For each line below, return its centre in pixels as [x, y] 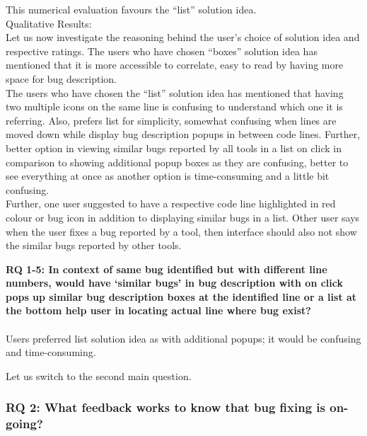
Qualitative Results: [49, 23]
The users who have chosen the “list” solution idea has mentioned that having [175, 92]
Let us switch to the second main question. [99, 375]
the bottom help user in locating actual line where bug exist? [158, 310]
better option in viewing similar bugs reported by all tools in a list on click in [174, 148]
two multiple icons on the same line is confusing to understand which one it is [174, 107]
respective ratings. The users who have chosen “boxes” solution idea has [162, 51]
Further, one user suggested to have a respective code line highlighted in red [171, 203]
